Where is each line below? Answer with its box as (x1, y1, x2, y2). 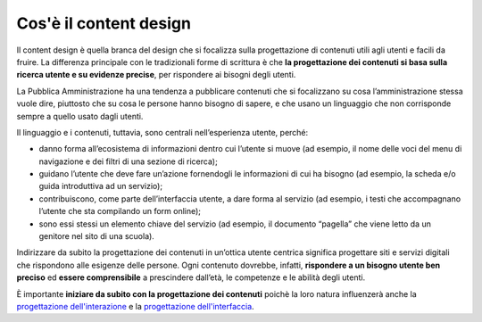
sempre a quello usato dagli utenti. (16, 111, 144, 121)
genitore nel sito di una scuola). (38, 231, 155, 242)
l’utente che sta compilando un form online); (38, 206, 201, 217)
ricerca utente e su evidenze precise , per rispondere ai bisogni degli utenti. (16, 70, 296, 80)
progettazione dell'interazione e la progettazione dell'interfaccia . (16, 301, 254, 311)
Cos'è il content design (16, 13, 192, 33)
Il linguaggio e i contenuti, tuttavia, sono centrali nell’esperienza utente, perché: (16, 127, 309, 137)
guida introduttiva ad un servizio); (38, 181, 163, 192)
